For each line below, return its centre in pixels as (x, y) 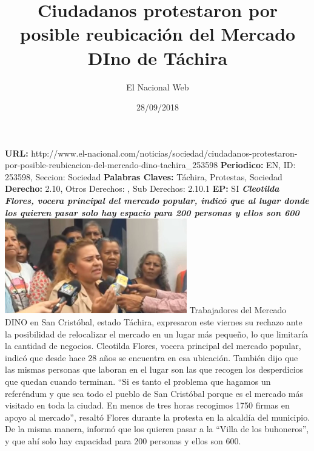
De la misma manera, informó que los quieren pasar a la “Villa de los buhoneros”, (157, 429)
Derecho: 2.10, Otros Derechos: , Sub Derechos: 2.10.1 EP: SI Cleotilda (142, 188)
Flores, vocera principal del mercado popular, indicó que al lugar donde (157, 201)
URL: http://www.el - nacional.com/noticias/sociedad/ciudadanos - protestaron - (151, 153)
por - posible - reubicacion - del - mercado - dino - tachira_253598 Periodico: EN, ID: (150, 165)
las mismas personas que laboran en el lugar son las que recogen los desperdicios (154, 369)
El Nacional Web (158, 86)
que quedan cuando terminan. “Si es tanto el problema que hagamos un (138, 381)
